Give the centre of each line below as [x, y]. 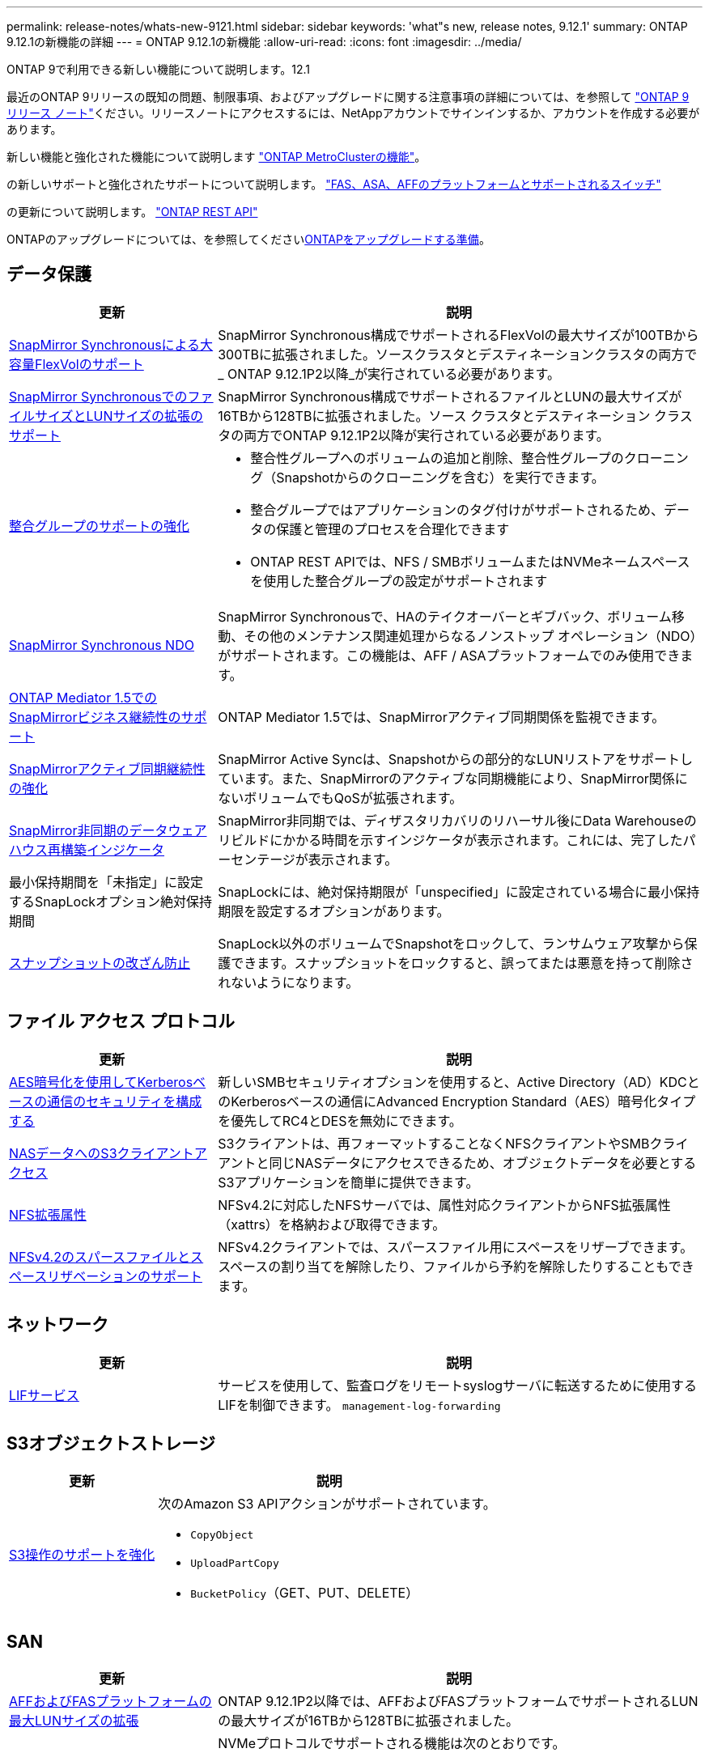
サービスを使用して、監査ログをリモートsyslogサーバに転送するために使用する [457, 1385]
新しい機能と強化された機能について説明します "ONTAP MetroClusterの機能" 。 [217, 157]
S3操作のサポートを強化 [82, 1555]
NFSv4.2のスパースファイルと [100, 1256]
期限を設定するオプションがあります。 [334, 911]
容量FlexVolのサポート [76, 364]
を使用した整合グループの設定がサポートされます [399, 581]
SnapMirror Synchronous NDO [102, 645]
